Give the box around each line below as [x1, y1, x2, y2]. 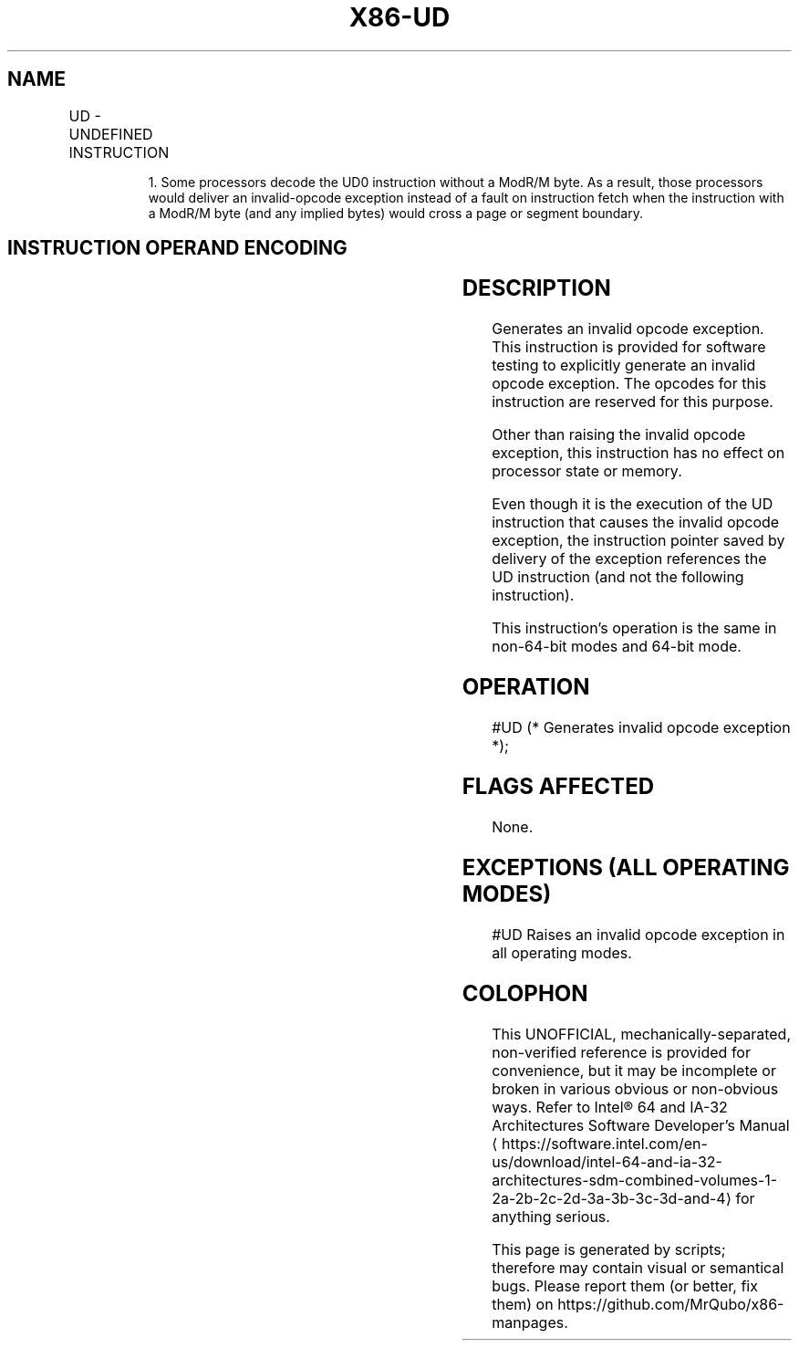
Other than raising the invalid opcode [492, 425, 746, 444]
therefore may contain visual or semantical [492, 1258, 784, 1277]
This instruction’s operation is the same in [492, 619, 777, 638]
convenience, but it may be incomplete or [492, 1061, 776, 1080]
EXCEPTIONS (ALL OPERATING [462, 853, 790, 881]
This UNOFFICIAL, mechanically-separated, [492, 1024, 792, 1043]
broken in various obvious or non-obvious [492, 1079, 779, 1098]
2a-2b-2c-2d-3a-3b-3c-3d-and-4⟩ [492, 1188, 732, 1207]
